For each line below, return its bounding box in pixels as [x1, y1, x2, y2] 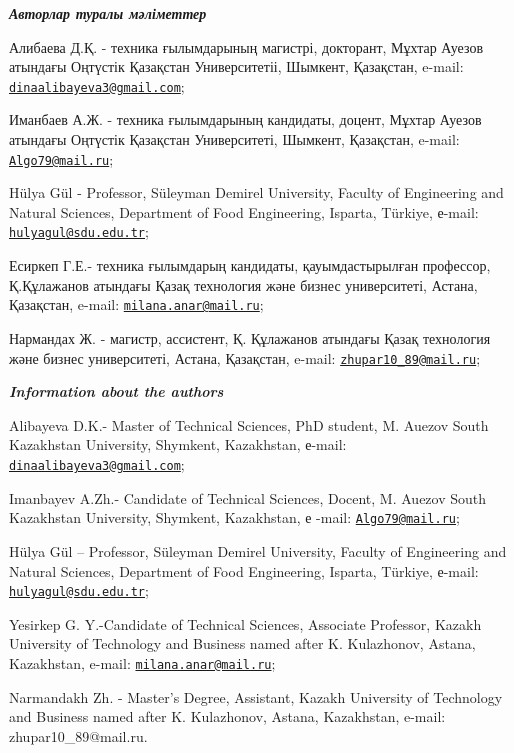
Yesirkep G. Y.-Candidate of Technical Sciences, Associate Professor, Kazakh [9, 613, 482, 634]
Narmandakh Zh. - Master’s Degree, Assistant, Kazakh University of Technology [9, 686, 503, 707]
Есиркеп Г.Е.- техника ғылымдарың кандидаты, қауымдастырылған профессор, [9, 255, 491, 276]
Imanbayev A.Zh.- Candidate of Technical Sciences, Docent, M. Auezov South [9, 487, 487, 508]
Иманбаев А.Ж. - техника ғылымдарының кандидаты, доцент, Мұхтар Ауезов [9, 109, 482, 130]
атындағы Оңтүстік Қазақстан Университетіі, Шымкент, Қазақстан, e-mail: [9, 56, 464, 77]
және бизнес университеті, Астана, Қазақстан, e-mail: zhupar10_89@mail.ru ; [9, 347, 481, 368]
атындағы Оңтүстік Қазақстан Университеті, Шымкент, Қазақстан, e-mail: [9, 129, 460, 150]
